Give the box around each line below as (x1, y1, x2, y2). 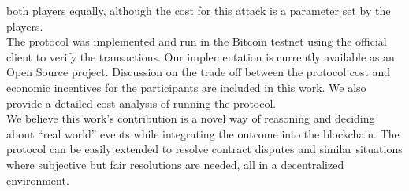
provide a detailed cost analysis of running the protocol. (6, 94, 277, 111)
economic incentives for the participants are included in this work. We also (6, 79, 366, 95)
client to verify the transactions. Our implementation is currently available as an (6, 48, 395, 64)
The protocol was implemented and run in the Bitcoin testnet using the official (6, 33, 387, 50)
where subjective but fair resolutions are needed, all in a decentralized (6, 156, 344, 172)
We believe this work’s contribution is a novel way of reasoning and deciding (6, 110, 375, 127)
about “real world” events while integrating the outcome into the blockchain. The (6, 125, 400, 141)
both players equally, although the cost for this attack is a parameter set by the (6, 2, 391, 18)
